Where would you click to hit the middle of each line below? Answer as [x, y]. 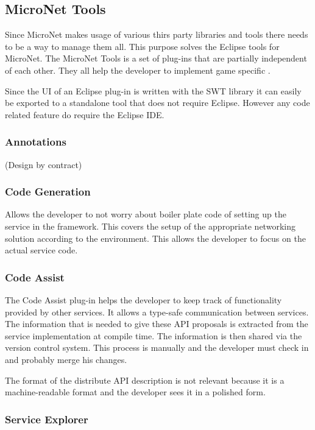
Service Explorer [47, 419]
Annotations [36, 142]
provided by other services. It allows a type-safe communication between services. [157, 312]
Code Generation [48, 192]
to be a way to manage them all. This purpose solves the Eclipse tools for [142, 46]
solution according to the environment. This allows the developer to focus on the [155, 238]
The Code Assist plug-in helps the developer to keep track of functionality [143, 299]
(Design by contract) [44, 164]
